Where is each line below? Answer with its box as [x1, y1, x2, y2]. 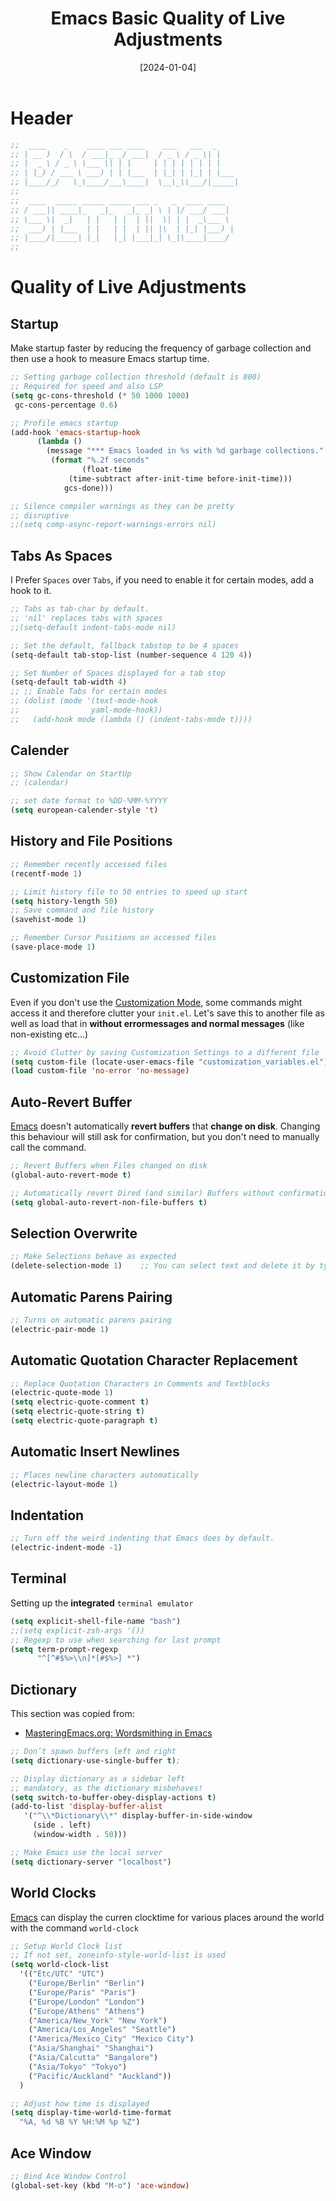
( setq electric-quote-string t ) [10, 1407, 145, 1417]
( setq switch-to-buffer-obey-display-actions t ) [10, 1792, 217, 1802]
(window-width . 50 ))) [32, 1830, 128, 1840]
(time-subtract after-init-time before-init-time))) [68, 473, 293, 484]
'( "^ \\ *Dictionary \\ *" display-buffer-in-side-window [23, 1811, 253, 1821]
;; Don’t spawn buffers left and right [10, 1747, 177, 1757]
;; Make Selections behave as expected [10, 1252, 177, 1262]
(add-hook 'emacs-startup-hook [10, 427, 141, 437]
